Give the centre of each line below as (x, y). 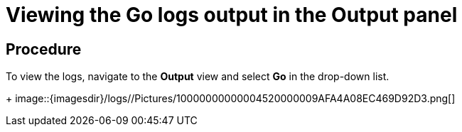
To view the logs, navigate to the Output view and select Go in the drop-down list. (198, 77)
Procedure (44, 49)
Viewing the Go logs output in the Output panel (232, 15)
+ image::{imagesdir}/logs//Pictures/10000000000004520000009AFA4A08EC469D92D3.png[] (231, 99)
